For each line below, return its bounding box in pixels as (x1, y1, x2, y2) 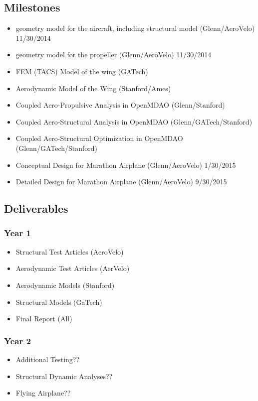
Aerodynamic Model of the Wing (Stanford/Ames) (15, 83, 171, 93)
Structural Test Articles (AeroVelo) (15, 246, 124, 257)
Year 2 (4, 334, 31, 347)
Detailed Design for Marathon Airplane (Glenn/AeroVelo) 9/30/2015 (15, 176, 227, 187)
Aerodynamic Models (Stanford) (15, 279, 115, 290)
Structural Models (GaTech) (15, 296, 102, 307)
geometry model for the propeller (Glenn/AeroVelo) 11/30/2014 (15, 49, 212, 60)
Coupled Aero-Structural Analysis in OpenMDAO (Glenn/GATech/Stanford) (15, 116, 253, 127)
